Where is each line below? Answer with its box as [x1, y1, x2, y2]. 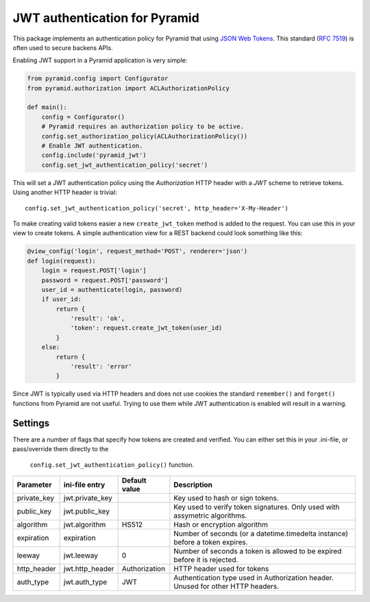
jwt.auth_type [63, 577, 108, 586]
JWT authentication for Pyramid [12, 10, 200, 25]
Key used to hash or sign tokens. [173, 493, 279, 503]
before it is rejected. [173, 555, 238, 564]
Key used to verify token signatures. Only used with [173, 502, 340, 511]
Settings [12, 417, 50, 429]
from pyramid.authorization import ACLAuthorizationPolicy [27, 84, 230, 92]
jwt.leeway [63, 551, 99, 560]
